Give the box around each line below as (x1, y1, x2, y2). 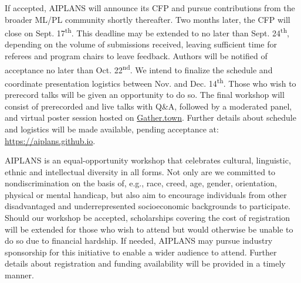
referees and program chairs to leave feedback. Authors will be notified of (5, 50, 268, 62)
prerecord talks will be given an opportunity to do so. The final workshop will (5, 88, 285, 101)
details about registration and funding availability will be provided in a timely (5, 257, 286, 270)
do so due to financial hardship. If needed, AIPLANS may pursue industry (5, 234, 273, 247)
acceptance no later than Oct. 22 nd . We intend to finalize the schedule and (5, 62, 273, 76)
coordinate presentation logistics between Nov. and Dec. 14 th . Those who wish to (5, 75, 296, 89)
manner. (5, 269, 34, 281)
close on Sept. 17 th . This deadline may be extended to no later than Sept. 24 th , (5, 25, 290, 39)
